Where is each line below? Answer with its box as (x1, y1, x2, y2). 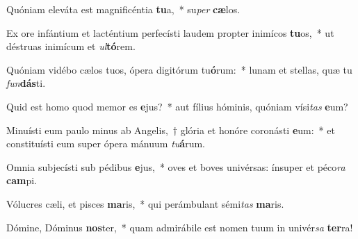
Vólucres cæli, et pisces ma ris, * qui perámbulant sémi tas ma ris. (6, 196, 284, 211)
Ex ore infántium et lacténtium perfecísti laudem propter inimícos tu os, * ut (6, 25, 334, 40)
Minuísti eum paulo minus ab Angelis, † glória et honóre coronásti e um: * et (6, 122, 335, 137)
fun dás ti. (6, 76, 46, 90)
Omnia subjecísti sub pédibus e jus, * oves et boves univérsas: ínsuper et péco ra (6, 159, 345, 174)
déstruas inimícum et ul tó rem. (6, 39, 136, 53)
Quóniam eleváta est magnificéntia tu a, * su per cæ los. (6, 2, 241, 16)
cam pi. (6, 173, 37, 188)
